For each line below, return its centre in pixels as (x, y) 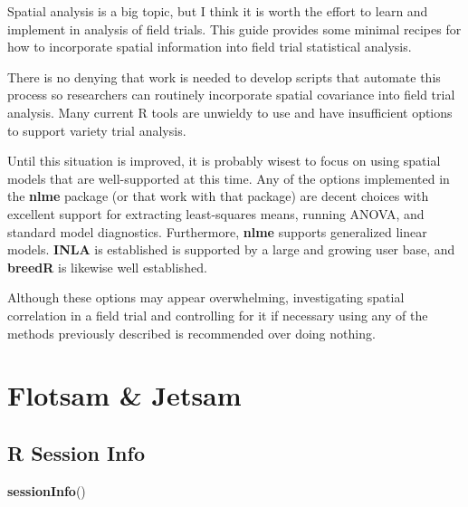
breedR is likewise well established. (107, 267)
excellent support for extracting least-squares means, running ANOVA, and (216, 213)
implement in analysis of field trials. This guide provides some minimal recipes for (234, 29)
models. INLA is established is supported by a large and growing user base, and (231, 249)
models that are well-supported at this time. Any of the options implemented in (229, 178)
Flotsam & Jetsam (124, 395)
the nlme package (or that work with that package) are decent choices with (218, 196)
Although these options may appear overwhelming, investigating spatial (206, 297)
